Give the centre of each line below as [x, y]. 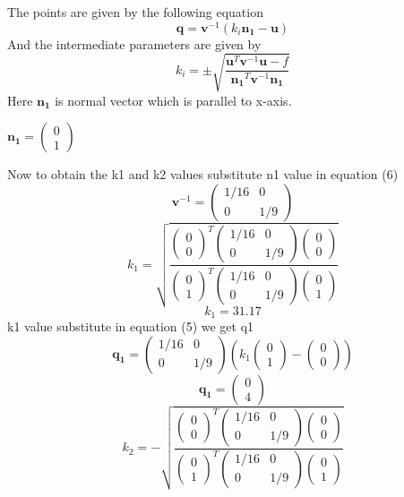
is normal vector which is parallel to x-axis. [173, 100]
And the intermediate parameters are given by [134, 43]
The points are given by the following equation [135, 12]
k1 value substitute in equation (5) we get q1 [131, 326]
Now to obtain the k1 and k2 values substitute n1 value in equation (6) [203, 174]
